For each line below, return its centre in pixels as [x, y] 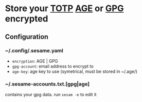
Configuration [27, 37]
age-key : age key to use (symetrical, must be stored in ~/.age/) [75, 71]
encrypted [27, 19]
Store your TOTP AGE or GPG [64, 8]
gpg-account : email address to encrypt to [53, 66]
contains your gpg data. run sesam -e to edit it [51, 95]
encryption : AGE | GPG [35, 61]
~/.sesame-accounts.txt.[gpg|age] [47, 84]
